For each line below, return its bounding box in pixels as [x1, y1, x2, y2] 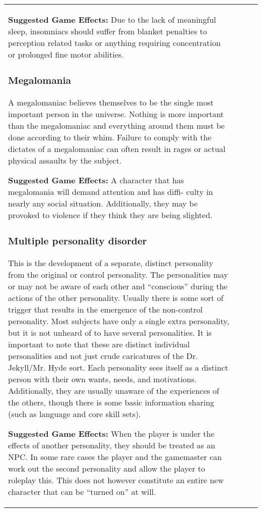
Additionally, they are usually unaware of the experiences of [8, 384, 220, 396]
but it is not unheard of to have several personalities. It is [8, 326, 212, 338]
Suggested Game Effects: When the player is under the [8, 427, 215, 439]
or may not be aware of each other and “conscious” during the [8, 280, 228, 292]
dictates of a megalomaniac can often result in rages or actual [8, 142, 226, 155]
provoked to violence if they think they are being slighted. [8, 209, 213, 221]
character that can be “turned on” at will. [8, 485, 156, 497]
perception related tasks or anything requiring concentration [8, 37, 221, 48]
